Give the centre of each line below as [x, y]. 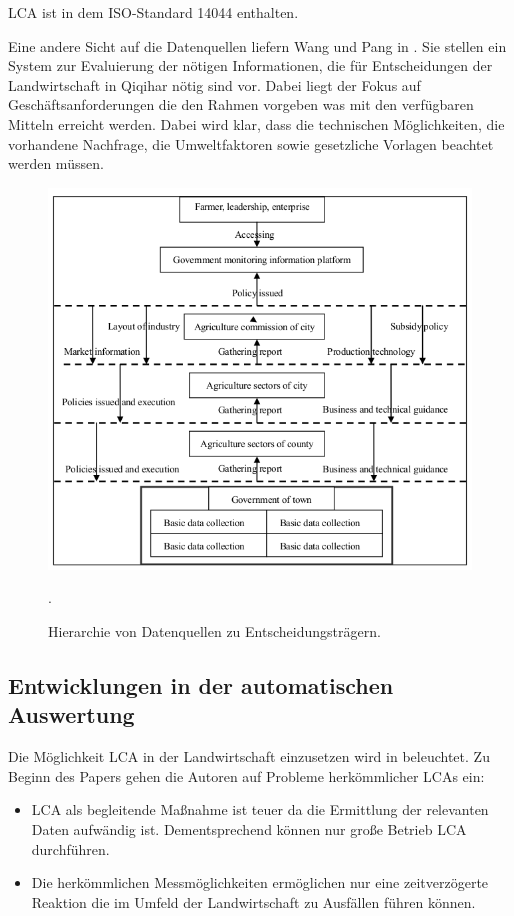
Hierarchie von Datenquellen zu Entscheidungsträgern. [214, 631]
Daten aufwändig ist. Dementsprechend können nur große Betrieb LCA [249, 829]
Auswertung [71, 714]
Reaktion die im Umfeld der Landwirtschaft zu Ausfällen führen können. [253, 901]
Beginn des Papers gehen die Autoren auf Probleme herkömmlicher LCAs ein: [246, 775]
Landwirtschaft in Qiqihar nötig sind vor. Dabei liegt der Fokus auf [214, 84]
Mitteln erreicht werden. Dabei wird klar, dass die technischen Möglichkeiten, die [256, 123]
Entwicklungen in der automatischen [201, 685]
